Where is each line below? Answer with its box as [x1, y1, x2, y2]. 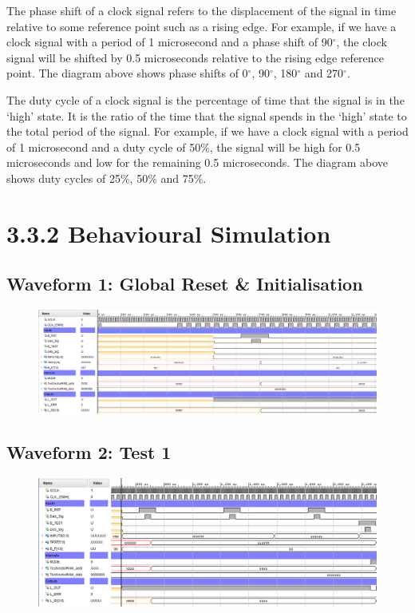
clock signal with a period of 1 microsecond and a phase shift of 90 [6, 34, 333, 50]
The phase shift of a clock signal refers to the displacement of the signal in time [6, 2, 397, 18]
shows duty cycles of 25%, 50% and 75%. [6, 169, 207, 186]
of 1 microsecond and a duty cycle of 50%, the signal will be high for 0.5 [6, 138, 361, 155]
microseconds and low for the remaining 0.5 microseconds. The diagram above [6, 154, 389, 171]
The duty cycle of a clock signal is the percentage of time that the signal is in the [6, 91, 405, 108]
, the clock [336, 34, 387, 50]
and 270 [304, 65, 344, 81]
